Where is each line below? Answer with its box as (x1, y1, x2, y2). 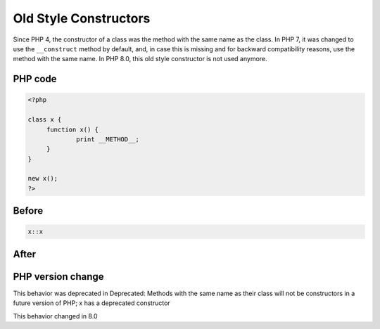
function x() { (46, 125, 99, 134)
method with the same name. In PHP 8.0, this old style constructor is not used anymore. (13, 55, 267, 63)
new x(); (27, 174, 58, 183)
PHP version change (13, 271, 105, 283)
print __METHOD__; (76, 135, 140, 143)
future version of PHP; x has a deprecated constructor (13, 299, 170, 307)
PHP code (13, 73, 57, 85)
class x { (27, 116, 62, 124)
